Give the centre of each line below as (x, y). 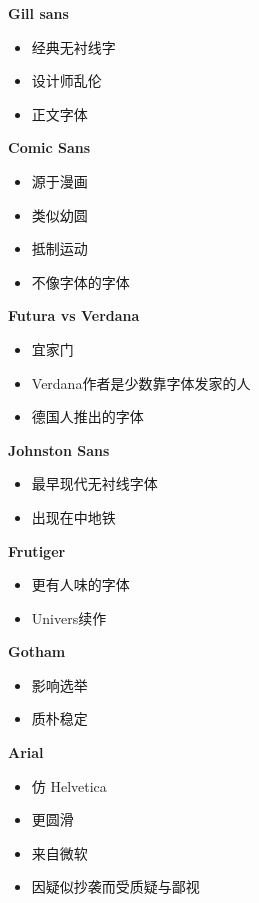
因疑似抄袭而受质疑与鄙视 (115, 886)
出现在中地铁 (73, 516)
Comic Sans (49, 147)
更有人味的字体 (80, 584)
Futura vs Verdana (74, 315)
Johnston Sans (59, 449)
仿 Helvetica (69, 785)
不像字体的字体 (80, 281)
